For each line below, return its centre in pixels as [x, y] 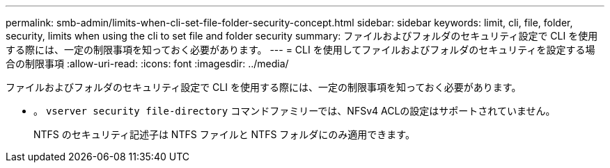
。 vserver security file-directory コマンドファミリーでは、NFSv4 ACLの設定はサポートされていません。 [295, 111]
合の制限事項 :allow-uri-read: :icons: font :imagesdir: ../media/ [147, 64]
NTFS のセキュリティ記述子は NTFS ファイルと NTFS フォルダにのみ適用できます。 [224, 134]
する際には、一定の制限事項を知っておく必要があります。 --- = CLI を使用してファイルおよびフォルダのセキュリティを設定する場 [300, 50]
